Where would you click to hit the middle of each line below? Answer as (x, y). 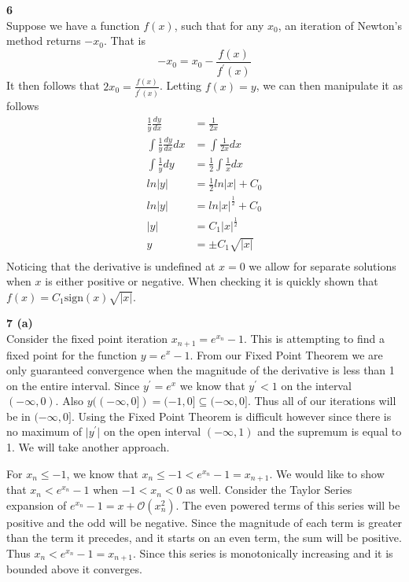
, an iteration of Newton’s (340, 25)
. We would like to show (327, 473)
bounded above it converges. (74, 569)
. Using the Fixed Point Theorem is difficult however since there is (231, 416)
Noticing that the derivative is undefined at (111, 265)
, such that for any (219, 25)
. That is (124, 41)
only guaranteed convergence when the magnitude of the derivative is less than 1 (201, 370)
